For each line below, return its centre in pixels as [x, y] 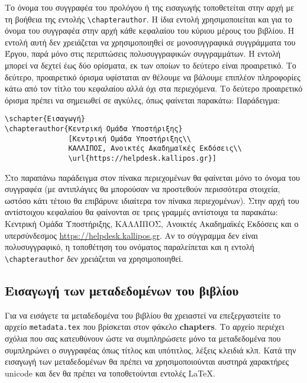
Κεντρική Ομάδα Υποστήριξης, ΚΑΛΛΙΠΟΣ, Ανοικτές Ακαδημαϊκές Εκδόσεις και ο [152, 224]
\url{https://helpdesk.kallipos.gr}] [142, 159]
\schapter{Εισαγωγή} [45, 119]
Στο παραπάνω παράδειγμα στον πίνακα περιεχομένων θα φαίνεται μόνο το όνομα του [153, 177]
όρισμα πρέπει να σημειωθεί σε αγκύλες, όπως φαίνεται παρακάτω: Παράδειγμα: [143, 100]
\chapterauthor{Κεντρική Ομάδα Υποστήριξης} [94, 129]
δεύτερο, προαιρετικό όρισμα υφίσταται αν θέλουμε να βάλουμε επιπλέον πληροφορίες [153, 77]
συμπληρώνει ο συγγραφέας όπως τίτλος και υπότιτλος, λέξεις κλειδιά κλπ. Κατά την [151, 350]
